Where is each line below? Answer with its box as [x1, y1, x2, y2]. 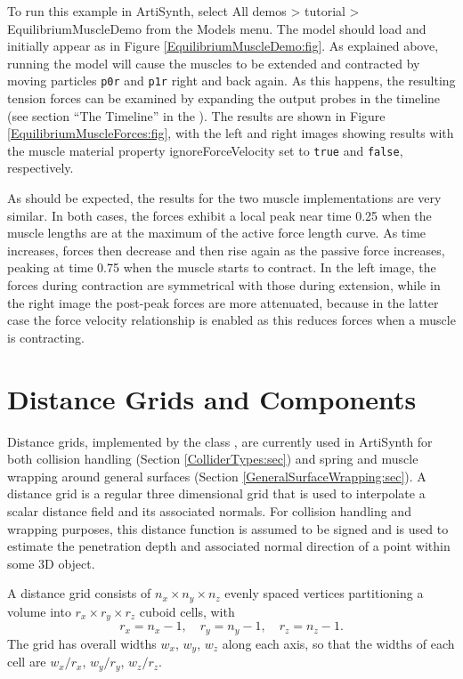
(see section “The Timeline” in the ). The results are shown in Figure [7, 106, 386, 125]
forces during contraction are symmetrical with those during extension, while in [7, 276, 441, 295]
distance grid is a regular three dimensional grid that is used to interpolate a [7, 484, 426, 503]
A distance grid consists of [7, 584, 151, 602]
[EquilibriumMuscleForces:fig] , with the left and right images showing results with [7, 124, 454, 142]
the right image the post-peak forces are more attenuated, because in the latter [7, 293, 439, 311]
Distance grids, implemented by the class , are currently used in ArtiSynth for [7, 432, 433, 450]
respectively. [7, 158, 74, 177]
